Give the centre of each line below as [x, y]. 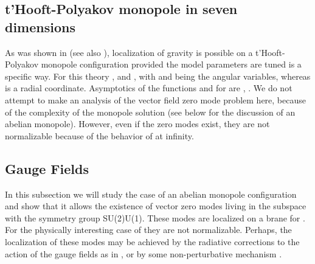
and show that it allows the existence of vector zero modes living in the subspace [156, 206]
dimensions [40, 26]
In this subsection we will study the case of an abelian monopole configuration [151, 194]
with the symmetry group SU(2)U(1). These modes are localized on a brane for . [155, 217]
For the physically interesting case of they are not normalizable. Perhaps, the [148, 230]
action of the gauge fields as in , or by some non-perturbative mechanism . [144, 253]
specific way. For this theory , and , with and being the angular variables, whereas [158, 76]
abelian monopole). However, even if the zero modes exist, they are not [137, 124]
